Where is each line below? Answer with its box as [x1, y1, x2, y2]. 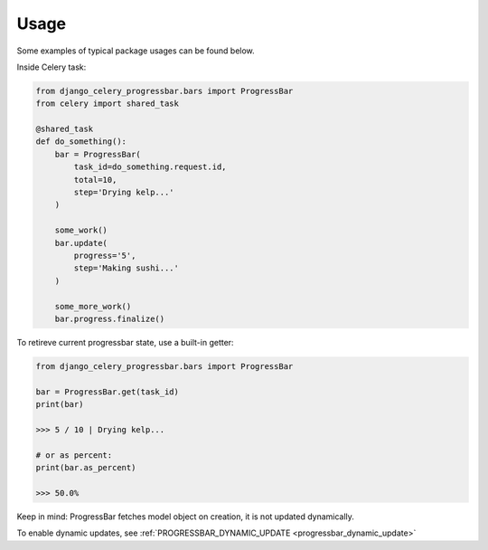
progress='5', [73, 251, 136, 261]
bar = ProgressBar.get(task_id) [35, 386, 180, 397]
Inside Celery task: [16, 62, 87, 72]
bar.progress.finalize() [54, 313, 165, 324]
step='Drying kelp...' [73, 187, 175, 198]
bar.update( [54, 238, 108, 248]
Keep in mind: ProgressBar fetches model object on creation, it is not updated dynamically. [16, 511, 354, 522]
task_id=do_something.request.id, [73, 162, 227, 172]
